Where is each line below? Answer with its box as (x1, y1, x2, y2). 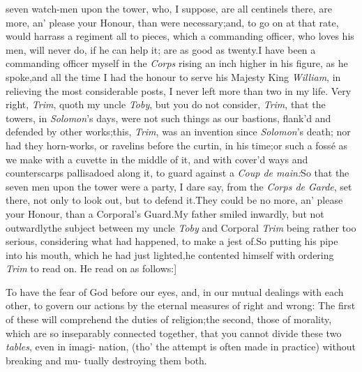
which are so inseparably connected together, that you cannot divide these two (6, 325, 342, 340)
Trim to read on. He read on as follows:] (6, 261, 177, 276)
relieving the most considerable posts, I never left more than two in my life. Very (6, 83, 352, 98)
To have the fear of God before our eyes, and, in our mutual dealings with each (6, 284, 344, 299)
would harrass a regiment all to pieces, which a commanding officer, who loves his (6, 29, 354, 43)
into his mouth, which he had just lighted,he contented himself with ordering (6, 247, 334, 262)
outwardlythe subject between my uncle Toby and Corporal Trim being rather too (6, 220, 356, 235)
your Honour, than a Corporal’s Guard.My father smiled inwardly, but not (6, 206, 324, 221)
